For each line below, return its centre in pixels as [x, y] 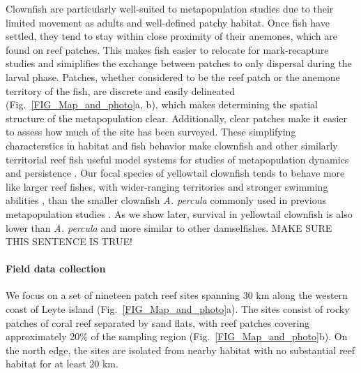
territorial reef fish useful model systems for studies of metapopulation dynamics [177, 159]
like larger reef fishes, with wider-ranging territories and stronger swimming [167, 186]
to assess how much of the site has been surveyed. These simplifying [151, 132]
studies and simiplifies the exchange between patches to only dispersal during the [179, 63]
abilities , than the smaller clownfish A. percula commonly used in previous [166, 200]
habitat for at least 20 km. [62, 364]
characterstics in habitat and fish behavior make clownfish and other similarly [172, 145]
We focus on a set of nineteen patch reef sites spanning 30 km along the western [177, 295]
